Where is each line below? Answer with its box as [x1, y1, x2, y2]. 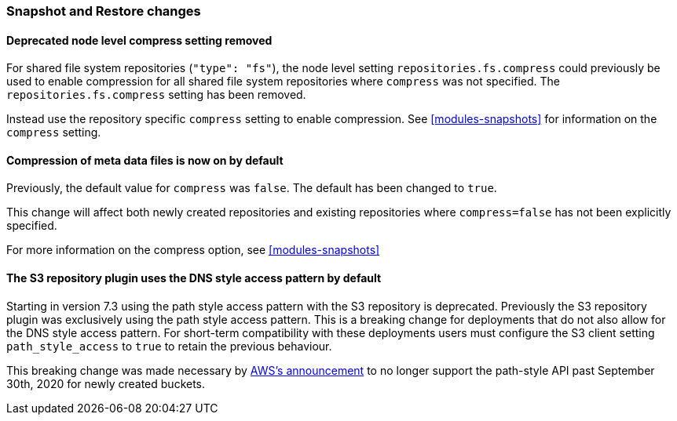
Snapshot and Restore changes [6, 3, 201, 19]
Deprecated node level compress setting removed [6, 33, 273, 47]
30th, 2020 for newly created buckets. [6, 376, 206, 390]
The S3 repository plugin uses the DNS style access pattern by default [6, 271, 382, 285]
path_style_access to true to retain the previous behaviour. [6, 339, 332, 353]
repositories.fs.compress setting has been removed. [6, 88, 306, 102]
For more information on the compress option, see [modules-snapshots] [6, 243, 380, 257]
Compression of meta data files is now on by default [6, 153, 284, 167]
